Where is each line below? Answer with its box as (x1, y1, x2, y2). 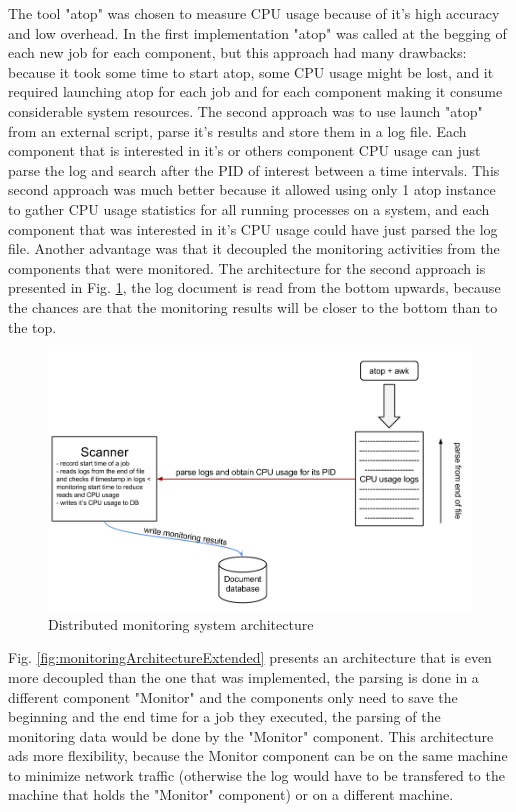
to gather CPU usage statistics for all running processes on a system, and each (8, 198, 490, 219)
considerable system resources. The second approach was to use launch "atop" (8, 100, 483, 121)
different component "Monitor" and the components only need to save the (8, 686, 458, 707)
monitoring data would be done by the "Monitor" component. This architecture (8, 725, 494, 746)
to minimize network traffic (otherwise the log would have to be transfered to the (8, 764, 505, 785)
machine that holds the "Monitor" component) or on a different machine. (8, 784, 454, 805)
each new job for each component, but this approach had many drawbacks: (8, 42, 467, 63)
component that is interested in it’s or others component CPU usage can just (8, 140, 481, 161)
